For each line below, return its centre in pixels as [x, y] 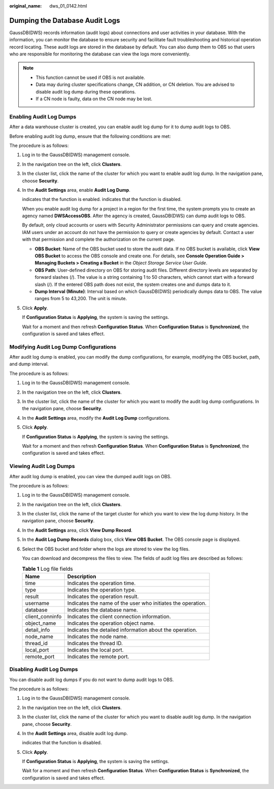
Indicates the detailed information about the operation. [132, 630]
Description [82, 576]
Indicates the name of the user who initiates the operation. [137, 603]
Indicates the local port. [95, 650]
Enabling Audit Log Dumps [43, 116]
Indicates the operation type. [102, 590]
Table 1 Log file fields [47, 569]
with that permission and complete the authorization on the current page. [98, 240]
